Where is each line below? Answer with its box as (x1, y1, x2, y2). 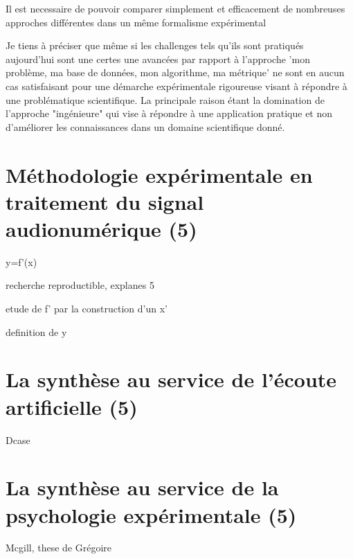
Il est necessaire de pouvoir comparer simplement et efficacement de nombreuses (6, 1, 345, 15)
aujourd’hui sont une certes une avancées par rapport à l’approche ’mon (6, 51, 310, 66)
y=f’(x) (6, 254, 37, 269)
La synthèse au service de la (6, 473, 279, 502)
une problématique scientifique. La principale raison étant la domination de (6, 92, 325, 107)
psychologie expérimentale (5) (6, 500, 297, 529)
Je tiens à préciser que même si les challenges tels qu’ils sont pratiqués (6, 38, 304, 53)
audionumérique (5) (6, 214, 197, 242)
